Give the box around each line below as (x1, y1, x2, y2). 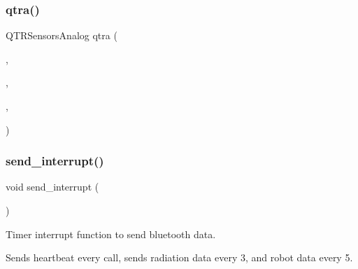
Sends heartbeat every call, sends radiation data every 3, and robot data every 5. (6, 250, 353, 265)
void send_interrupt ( (6, 179, 99, 194)
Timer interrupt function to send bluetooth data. (6, 226, 216, 241)
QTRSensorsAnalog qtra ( (6, 28, 117, 43)
